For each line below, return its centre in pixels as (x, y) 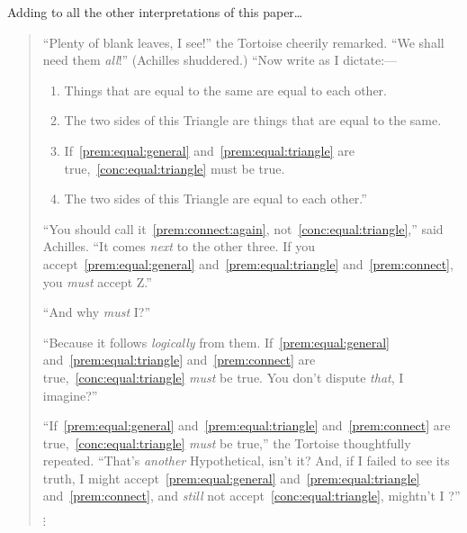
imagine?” (70, 395)
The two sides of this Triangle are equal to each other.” (216, 199)
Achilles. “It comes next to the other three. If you (179, 246)
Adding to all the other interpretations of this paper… (155, 12)
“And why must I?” (96, 312)
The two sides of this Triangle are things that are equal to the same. (253, 120)
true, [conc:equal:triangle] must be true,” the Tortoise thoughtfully (227, 443)
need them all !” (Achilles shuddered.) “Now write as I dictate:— (220, 60)
